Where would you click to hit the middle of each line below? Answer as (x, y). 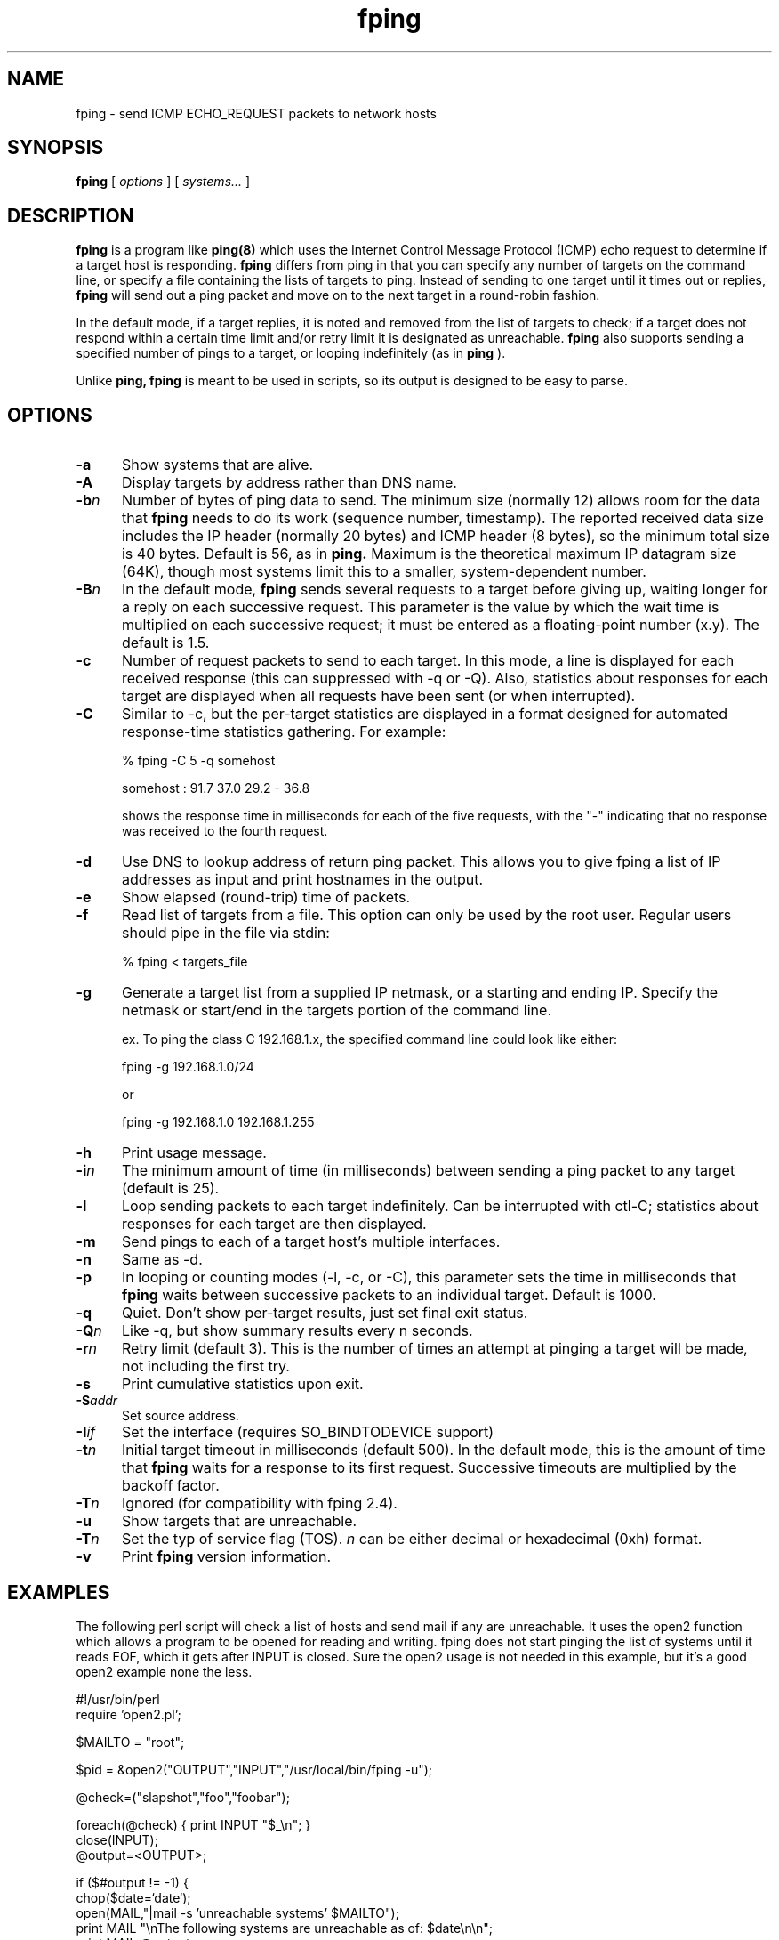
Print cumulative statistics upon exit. (242, 1384)
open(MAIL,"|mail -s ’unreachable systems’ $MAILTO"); (237, 1912)
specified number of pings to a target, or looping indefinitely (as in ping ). (291, 353)
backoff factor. (170, 1486)
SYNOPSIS (56, 148)
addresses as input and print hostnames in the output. (302, 880)
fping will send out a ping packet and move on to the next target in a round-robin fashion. (338, 295)
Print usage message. (194, 1153)
